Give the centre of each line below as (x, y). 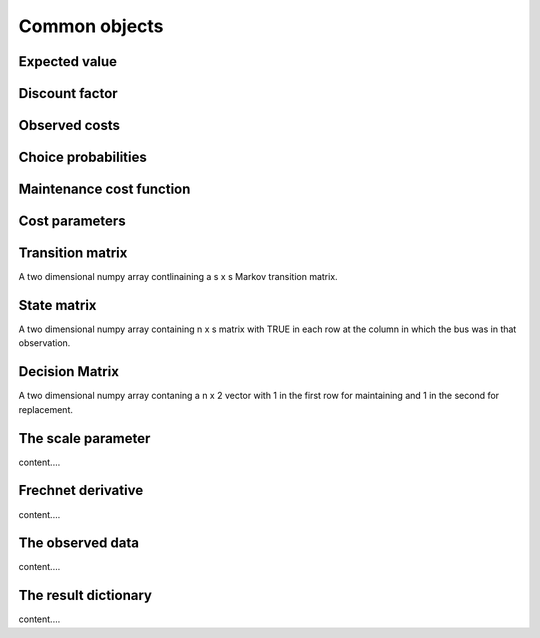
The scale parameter (84, 438)
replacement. (46, 409)
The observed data (79, 543)
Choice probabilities (82, 157)
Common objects (91, 26)
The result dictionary (85, 595)
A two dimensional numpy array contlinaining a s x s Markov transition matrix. (178, 277)
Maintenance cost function (104, 189)
